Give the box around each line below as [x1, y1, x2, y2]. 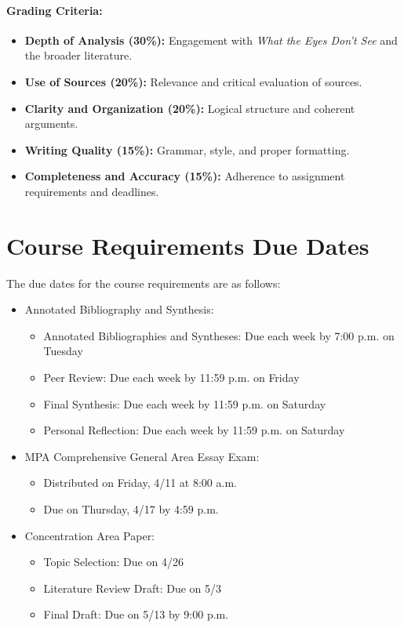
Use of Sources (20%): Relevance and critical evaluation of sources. [24, 73, 362, 89]
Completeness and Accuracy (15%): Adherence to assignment [24, 168, 345, 184]
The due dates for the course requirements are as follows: [6, 274, 281, 291]
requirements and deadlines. [24, 183, 159, 199]
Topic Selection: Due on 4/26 [43, 554, 184, 570]
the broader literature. [24, 47, 133, 64]
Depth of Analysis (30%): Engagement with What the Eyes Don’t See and [24, 31, 398, 48]
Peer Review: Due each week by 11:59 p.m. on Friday [43, 369, 300, 386]
